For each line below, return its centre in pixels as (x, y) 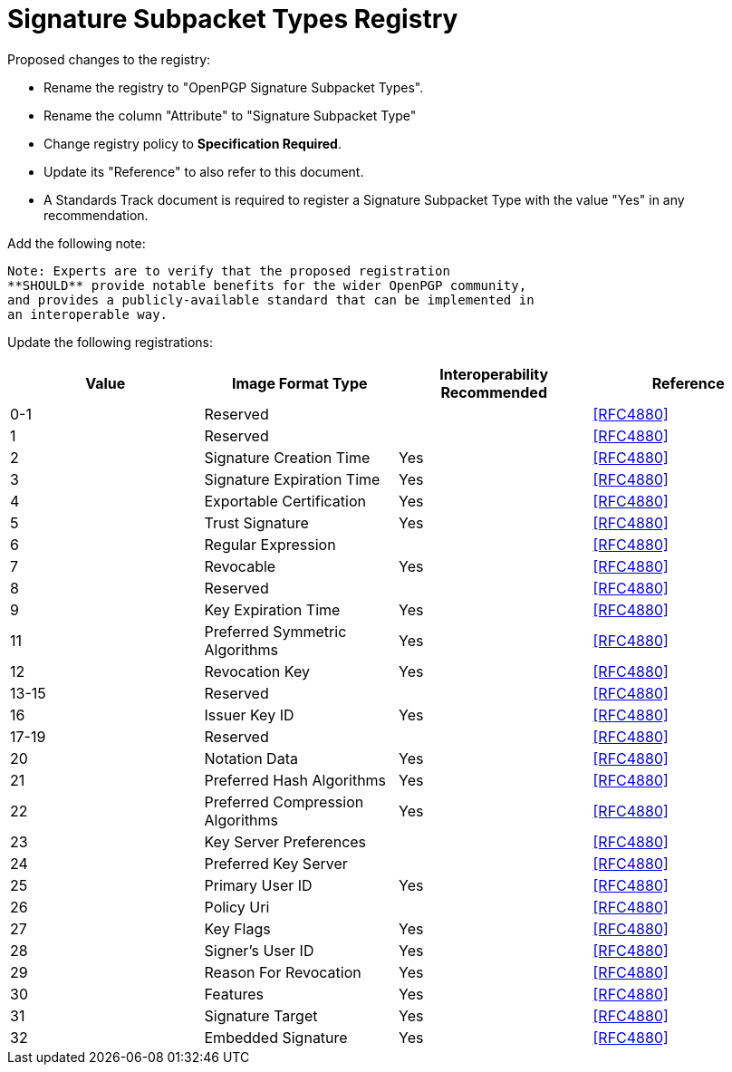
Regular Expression (270, 544)
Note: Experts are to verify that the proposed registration (229, 270)
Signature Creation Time (287, 457)
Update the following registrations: (110, 342)
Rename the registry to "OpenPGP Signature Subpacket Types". (234, 87)
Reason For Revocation (283, 972)
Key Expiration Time (272, 609)
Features (234, 994)
